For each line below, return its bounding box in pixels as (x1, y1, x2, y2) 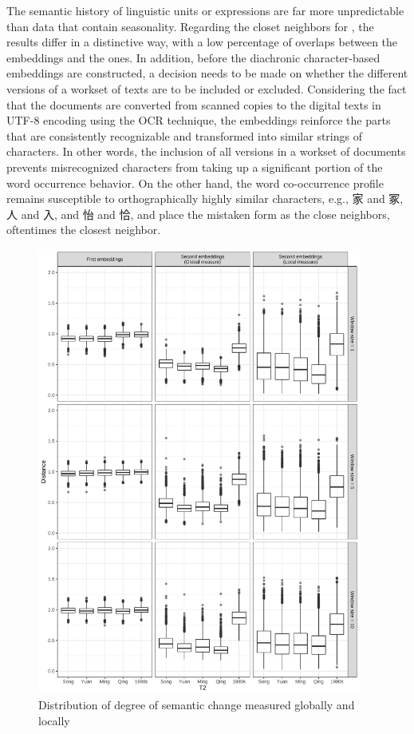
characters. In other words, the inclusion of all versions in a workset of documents (6, 143, 406, 160)
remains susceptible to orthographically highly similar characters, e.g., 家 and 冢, (6, 190, 404, 207)
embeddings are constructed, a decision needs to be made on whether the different (6, 65, 408, 81)
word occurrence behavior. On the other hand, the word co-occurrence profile (6, 174, 384, 191)
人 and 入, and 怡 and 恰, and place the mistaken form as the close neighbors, (6, 205, 390, 222)
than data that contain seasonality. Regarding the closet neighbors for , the (6, 18, 374, 34)
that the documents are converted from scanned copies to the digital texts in (6, 96, 381, 113)
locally (38, 712, 70, 728)
